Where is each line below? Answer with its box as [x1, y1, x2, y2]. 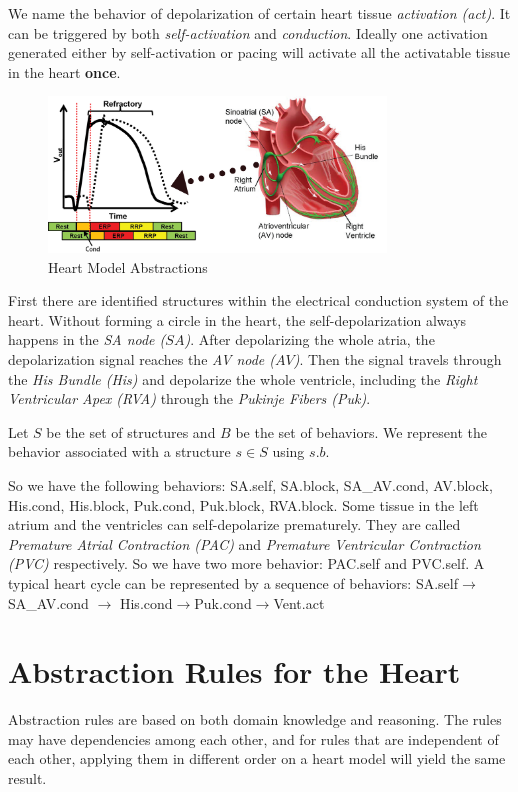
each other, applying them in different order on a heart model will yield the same [8, 748, 506, 769]
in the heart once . [8, 61, 121, 82]
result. [8, 768, 47, 789]
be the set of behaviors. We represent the [235, 421, 487, 442]
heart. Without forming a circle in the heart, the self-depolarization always [8, 309, 467, 330]
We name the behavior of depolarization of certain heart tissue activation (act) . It [8, 3, 511, 23]
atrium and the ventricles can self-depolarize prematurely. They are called [8, 514, 461, 535]
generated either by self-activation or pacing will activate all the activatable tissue [8, 42, 510, 63]
